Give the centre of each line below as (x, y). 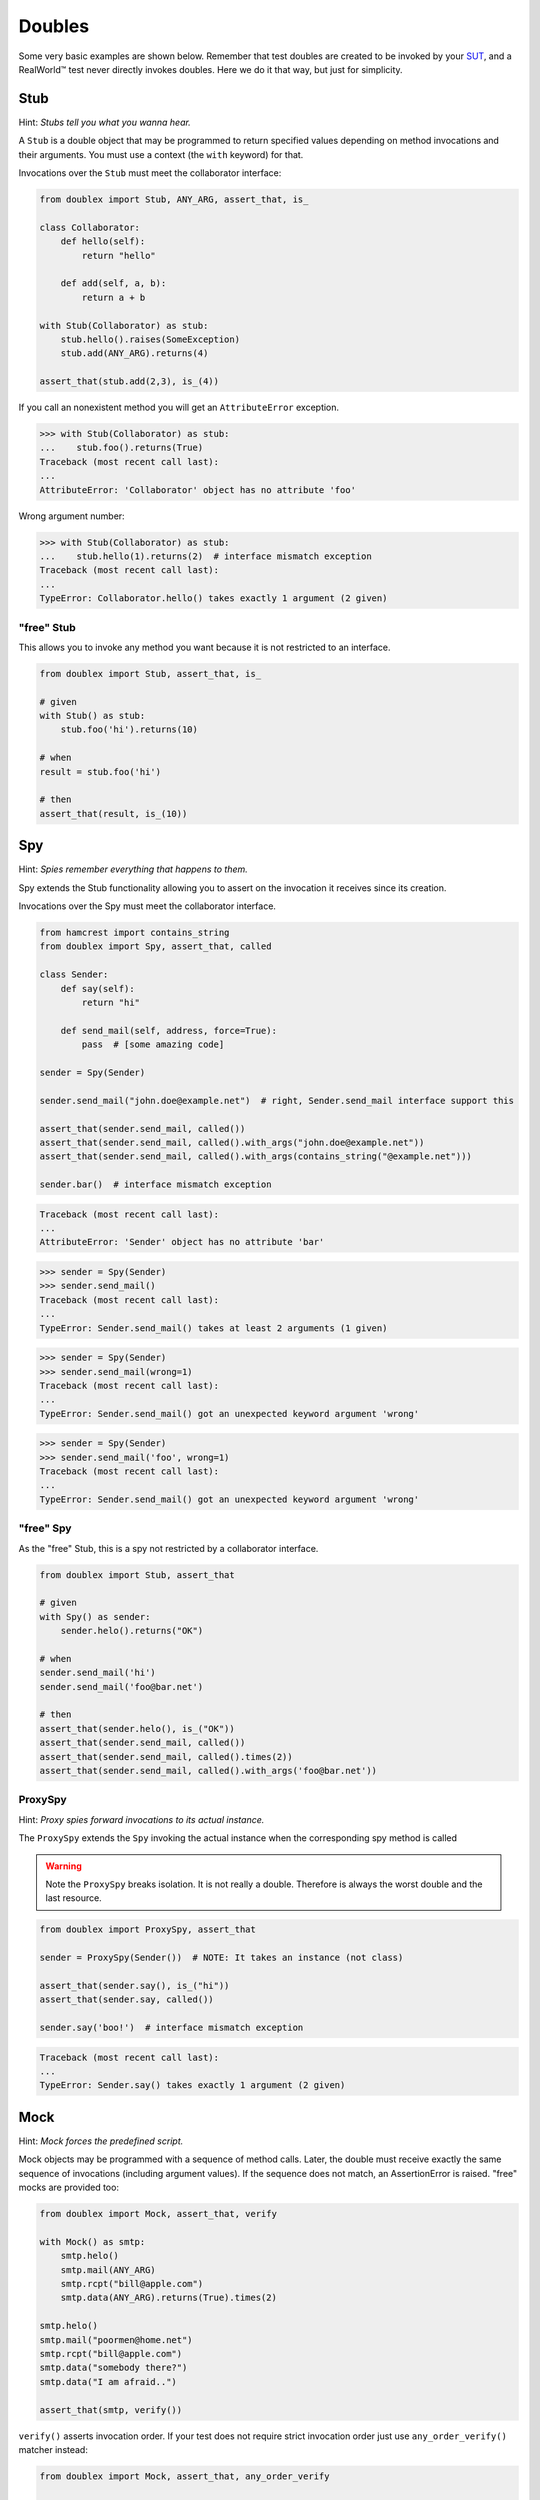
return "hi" (110, 1002)
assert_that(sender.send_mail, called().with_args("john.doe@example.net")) (232, 1142)
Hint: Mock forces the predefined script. (101, 2141)
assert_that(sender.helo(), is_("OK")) (137, 1728)
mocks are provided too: (69, 2187)
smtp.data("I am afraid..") (108, 2381)
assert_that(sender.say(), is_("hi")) (134, 1985)
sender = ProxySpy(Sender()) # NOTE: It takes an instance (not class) (221, 1958)
